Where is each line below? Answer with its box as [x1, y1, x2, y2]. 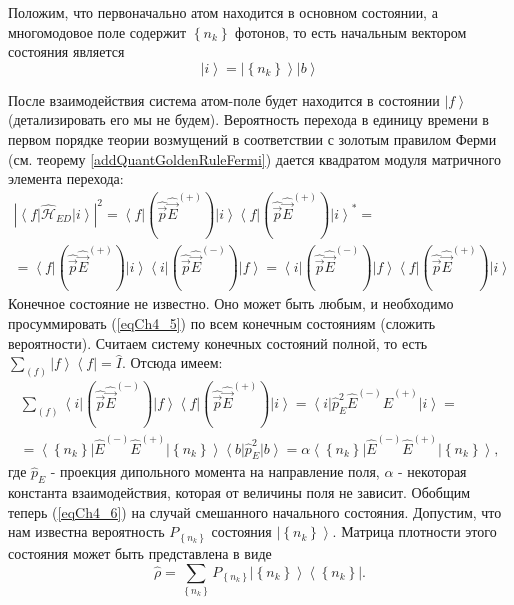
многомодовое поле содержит [8, 21, 187, 42]
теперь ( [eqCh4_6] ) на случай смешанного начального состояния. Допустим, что [8, 501, 502, 522]
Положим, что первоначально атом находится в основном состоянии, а [8, 2, 438, 22]
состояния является [8, 41, 125, 62]
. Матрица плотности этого [332, 521, 497, 542]
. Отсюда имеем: [121, 352, 223, 373]
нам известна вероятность [8, 521, 165, 542]
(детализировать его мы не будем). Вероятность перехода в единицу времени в [8, 109, 489, 130]
